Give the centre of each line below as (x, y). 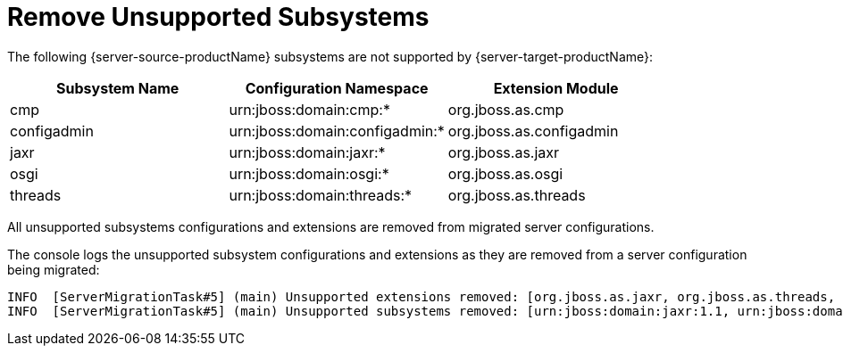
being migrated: (54, 269)
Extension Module (556, 88)
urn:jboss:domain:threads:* (321, 195)
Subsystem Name (118, 88)
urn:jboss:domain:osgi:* (309, 173)
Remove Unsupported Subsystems (218, 17)
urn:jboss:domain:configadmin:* (337, 131)
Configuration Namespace (337, 88)
